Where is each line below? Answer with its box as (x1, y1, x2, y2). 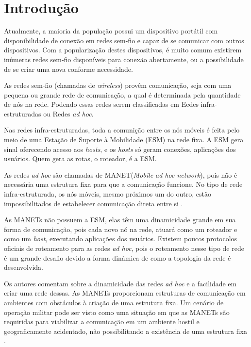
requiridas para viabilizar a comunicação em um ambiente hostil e (4, 316, 200, 327)
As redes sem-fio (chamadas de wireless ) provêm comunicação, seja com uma (4, 80, 232, 90)
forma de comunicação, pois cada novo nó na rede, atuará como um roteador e (4, 224, 237, 234)
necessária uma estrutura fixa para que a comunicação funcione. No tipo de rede (4, 179, 243, 189)
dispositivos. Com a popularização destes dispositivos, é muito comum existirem (4, 45, 242, 55)
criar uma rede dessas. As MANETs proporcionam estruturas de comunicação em (4, 288, 246, 298)
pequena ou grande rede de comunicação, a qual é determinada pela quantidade (4, 89, 241, 99)
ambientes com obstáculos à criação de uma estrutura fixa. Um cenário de (4, 297, 224, 307)
